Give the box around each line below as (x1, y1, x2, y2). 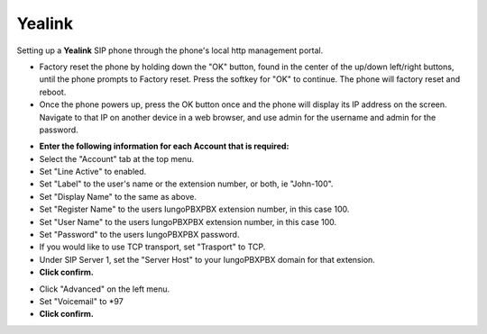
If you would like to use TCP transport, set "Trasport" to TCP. (39, 241, 266, 252)
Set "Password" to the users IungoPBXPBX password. (39, 230, 240, 240)
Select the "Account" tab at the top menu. (39, 153, 194, 164)
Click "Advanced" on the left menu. (39, 284, 170, 294)
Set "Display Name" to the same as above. (39, 191, 198, 202)
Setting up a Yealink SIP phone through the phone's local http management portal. (16, 45, 324, 56)
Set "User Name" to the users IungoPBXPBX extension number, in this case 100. (39, 216, 337, 227)
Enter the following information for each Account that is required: (39, 140, 289, 152)
